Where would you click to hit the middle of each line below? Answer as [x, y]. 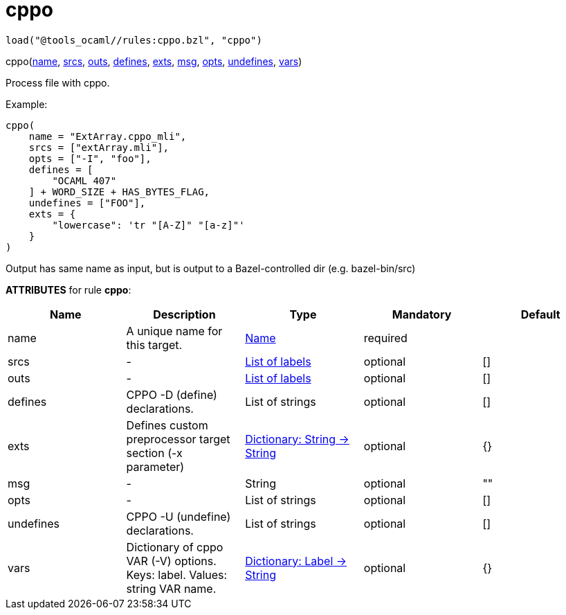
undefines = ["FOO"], [87, 203]
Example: [27, 104]
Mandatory [422, 314]
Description [184, 314]
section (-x [154, 453]
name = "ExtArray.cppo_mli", [108, 136]
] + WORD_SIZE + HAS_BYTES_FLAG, [119, 191]
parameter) [155, 466]
